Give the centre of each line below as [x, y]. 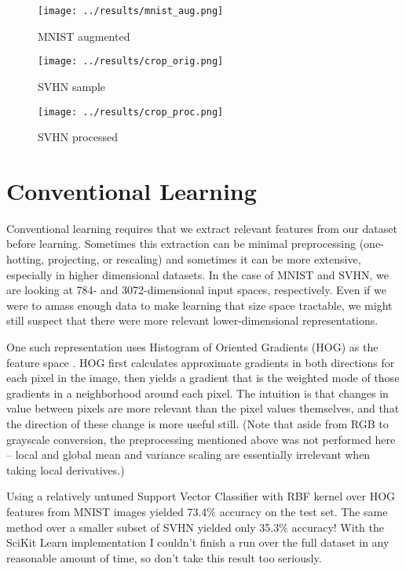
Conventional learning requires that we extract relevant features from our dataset [202, 228]
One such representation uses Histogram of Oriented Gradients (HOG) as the [192, 347]
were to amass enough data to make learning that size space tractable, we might [199, 305]
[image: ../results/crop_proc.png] [131, 112]
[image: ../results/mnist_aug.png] [131, 11]
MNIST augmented [84, 36]
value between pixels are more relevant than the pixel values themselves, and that [203, 408]
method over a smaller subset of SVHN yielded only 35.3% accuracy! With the [195, 527]
